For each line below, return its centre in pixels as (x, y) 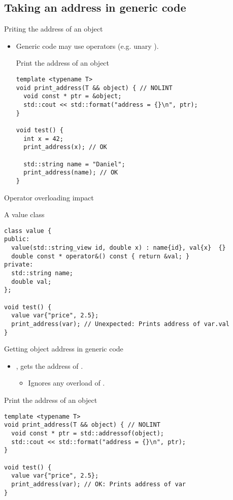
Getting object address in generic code (64, 349)
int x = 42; (43, 139)
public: (17, 239)
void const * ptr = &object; (73, 96)
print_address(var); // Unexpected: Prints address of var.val (120, 324)
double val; (31, 282)
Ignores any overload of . (66, 383)
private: (19, 265)
